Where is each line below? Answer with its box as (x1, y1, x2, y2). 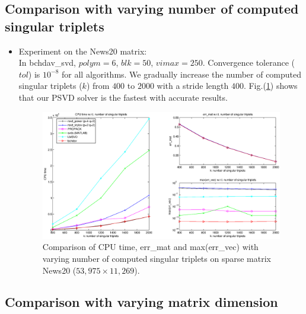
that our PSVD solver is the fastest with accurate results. (18, 91, 228, 103)
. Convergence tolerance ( (202, 56, 295, 69)
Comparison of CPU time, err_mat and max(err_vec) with (42, 241, 259, 253)
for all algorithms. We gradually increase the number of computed (62, 68, 302, 80)
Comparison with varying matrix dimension (5, 293, 278, 311)
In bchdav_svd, (18, 56, 76, 69)
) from (86, 79, 110, 92)
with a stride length (157, 79, 229, 92)
